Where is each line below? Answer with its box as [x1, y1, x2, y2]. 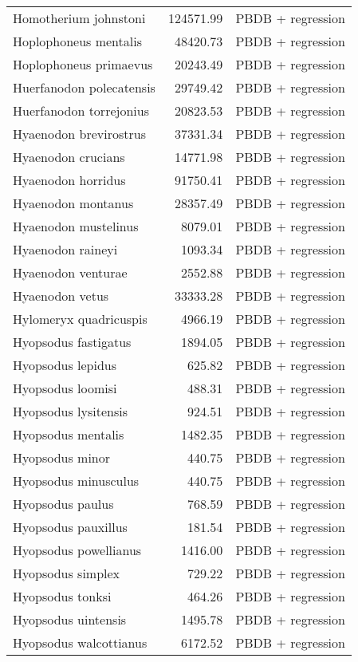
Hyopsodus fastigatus [13, 333, 132, 351]
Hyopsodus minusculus [13, 471, 140, 490]
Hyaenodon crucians [13, 148, 125, 166]
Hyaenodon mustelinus [13, 217, 139, 235]
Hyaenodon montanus [13, 194, 134, 212]
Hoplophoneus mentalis [13, 32, 142, 50]
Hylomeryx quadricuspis [13, 309, 148, 328]
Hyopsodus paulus [13, 495, 114, 513]
